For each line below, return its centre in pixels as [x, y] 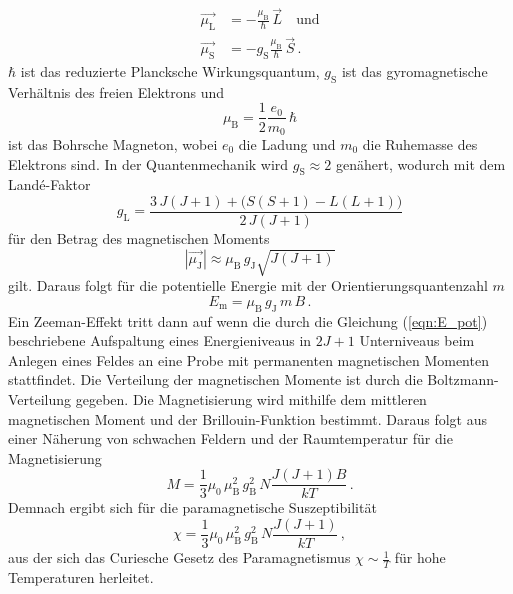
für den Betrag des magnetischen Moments [139, 238]
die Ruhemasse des [420, 144]
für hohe [420, 557]
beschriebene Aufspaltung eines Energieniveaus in [160, 340]
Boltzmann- [463, 379]
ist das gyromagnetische [414, 71]
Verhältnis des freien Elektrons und [116, 91]
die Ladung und [287, 144]
